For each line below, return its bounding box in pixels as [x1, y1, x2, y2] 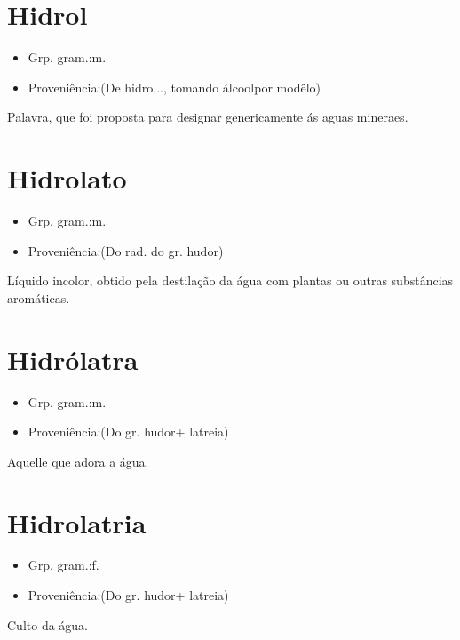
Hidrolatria [7, 504, 147, 540]
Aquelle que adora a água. [7, 452, 149, 470]
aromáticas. [7, 288, 70, 307]
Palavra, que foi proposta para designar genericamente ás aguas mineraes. [7, 108, 408, 126]
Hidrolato [7, 160, 127, 196]
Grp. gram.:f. [28, 556, 99, 574]
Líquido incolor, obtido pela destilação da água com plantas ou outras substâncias [7, 271, 454, 290]
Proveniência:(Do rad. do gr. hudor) [28, 241, 224, 260]
